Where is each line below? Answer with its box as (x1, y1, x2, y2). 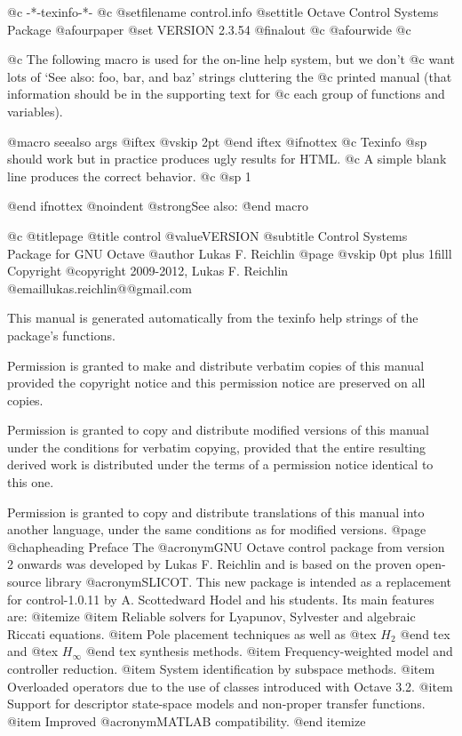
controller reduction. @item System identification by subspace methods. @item (7, 660, 435, 677)
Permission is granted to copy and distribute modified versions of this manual (7, 420, 429, 439)
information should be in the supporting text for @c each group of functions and (7, 84, 445, 103)
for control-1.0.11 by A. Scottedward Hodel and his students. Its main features (7, 589, 434, 608)
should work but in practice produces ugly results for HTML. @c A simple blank (7, 149, 447, 168)
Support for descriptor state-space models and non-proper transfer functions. (7, 694, 426, 713)
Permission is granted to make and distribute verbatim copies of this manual (7, 356, 425, 374)
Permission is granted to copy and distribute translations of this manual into (7, 502, 425, 521)
